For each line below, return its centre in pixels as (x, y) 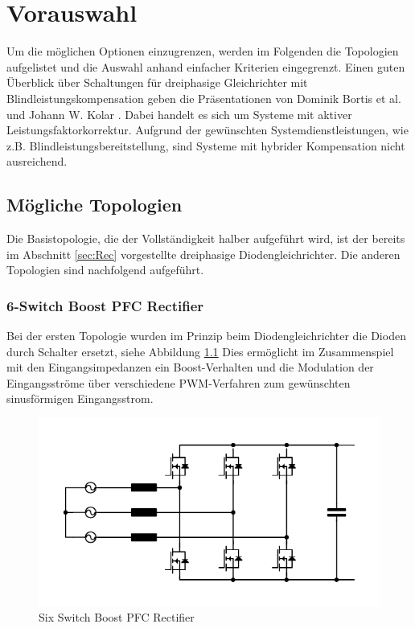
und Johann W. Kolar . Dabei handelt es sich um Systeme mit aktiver (179, 114)
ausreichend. (37, 161)
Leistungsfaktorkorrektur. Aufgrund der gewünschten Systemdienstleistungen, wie (207, 130)
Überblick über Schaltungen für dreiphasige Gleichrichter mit (157, 82)
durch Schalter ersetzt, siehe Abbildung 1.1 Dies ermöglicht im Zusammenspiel (200, 351)
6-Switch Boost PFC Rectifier (105, 305)
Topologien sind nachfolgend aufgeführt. (105, 270)
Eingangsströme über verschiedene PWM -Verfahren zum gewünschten (179, 382)
